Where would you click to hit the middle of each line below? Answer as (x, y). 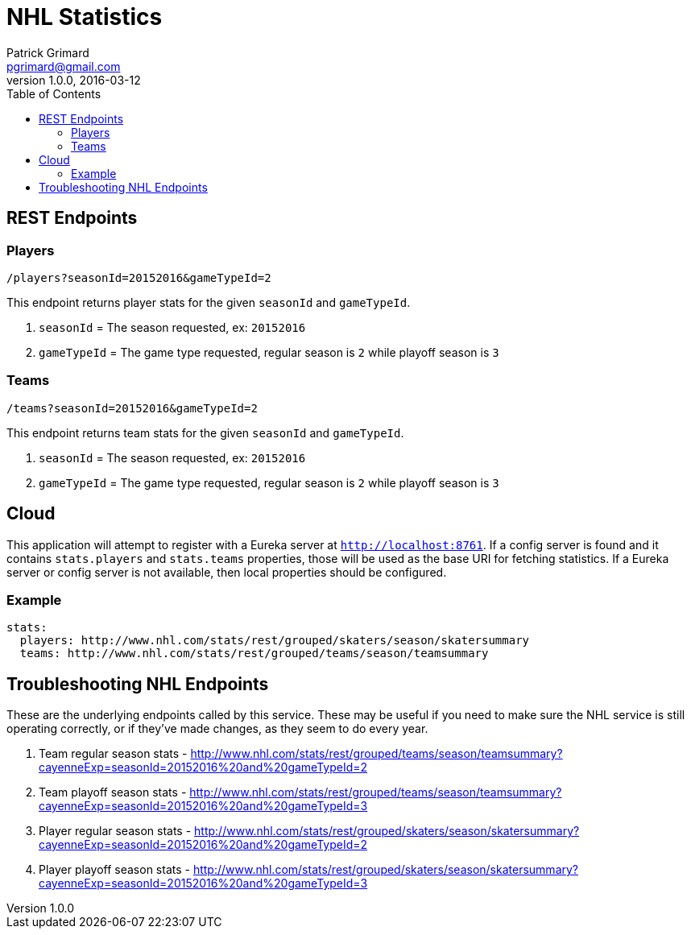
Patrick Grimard (48, 52)
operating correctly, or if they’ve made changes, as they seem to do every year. (217, 729)
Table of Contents (54, 93)
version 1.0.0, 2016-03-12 (74, 80)
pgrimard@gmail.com (64, 66)
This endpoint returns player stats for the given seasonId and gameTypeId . (209, 302)
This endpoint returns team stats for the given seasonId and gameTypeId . (205, 432)
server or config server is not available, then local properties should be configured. (227, 572)
